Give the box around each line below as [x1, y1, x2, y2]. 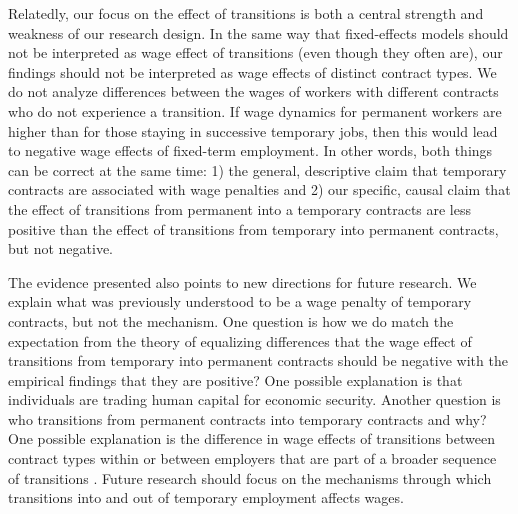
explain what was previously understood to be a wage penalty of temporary [8, 291, 472, 312]
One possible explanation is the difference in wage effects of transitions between [8, 428, 495, 449]
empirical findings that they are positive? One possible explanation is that [8, 369, 463, 390]
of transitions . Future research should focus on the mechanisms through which [8, 467, 492, 488]
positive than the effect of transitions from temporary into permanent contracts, [8, 218, 499, 239]
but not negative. [8, 238, 114, 259]
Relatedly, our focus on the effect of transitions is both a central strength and [8, 3, 484, 23]
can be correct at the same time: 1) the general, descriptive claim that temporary [8, 159, 507, 180]
